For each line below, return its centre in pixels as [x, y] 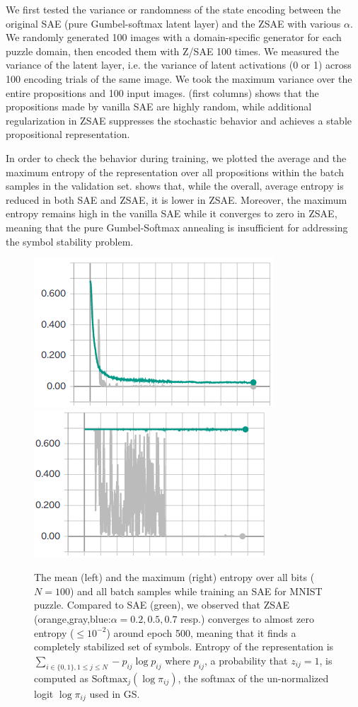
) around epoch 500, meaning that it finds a [201, 632]
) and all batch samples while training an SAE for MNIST [196, 591]
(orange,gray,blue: [73, 619]
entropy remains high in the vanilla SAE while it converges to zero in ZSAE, [172, 213]
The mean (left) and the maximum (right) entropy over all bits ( [174, 577]
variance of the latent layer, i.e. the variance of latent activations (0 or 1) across [179, 65]
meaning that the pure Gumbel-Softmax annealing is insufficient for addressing [177, 227]
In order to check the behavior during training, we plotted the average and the [176, 157]
